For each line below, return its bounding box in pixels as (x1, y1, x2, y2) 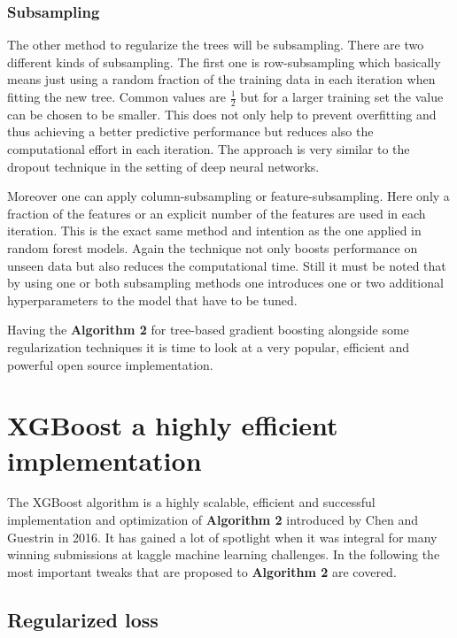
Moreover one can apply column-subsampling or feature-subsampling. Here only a (7, 187, 450, 205)
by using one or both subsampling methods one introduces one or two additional (7, 273, 444, 292)
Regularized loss (7, 605, 159, 633)
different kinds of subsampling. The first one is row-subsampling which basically (7, 52, 441, 71)
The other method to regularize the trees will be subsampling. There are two (7, 35, 424, 54)
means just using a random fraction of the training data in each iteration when (7, 70, 436, 88)
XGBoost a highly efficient (7, 407, 338, 443)
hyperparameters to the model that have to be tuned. (7, 290, 298, 309)
